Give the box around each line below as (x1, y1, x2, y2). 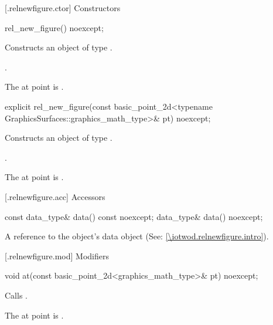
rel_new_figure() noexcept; (5, 21, 104, 33)
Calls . (5, 289, 28, 301)
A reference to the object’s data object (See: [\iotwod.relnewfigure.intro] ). (5, 230, 269, 242)
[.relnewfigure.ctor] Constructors (5, 2, 121, 13)
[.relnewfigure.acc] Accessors (5, 190, 105, 202)
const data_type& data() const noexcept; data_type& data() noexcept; (5, 210, 263, 222)
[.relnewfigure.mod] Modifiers (5, 249, 109, 262)
